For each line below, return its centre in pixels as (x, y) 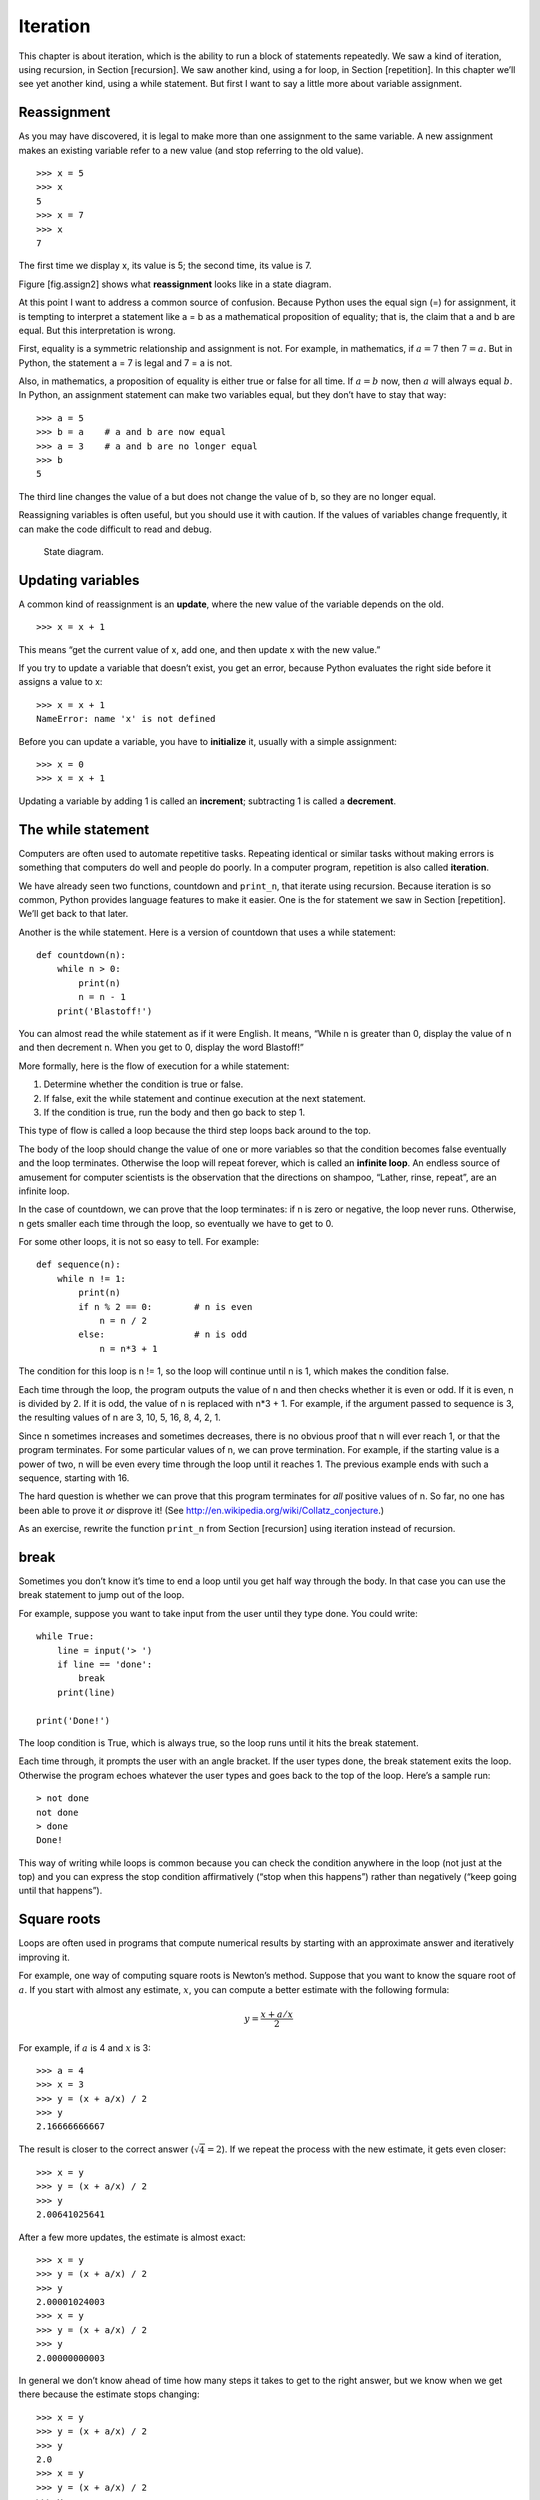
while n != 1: (91, 1278)
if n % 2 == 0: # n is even (165, 1306)
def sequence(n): (78, 1264)
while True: (65, 1636)
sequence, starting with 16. (74, 1477)
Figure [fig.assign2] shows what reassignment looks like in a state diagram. (175, 284)
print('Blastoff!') (104, 1011)
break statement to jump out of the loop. (101, 1595)
